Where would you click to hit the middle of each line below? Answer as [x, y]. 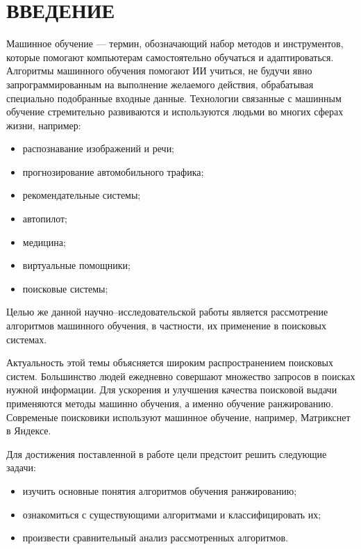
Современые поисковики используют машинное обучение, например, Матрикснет [178, 417]
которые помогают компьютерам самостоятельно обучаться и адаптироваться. [170, 57]
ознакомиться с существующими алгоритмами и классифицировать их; [172, 514]
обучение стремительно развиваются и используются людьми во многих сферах [175, 112]
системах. [27, 339]
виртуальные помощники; [76, 265]
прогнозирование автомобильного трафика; [113, 171]
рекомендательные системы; [82, 195]
